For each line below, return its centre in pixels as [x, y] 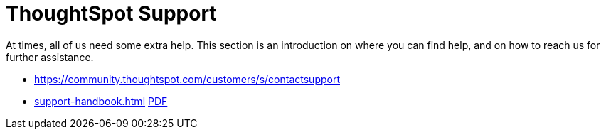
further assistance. [50, 57]
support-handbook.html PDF [101, 101]
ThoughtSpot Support [111, 13]
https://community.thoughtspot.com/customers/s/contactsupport [187, 79]
